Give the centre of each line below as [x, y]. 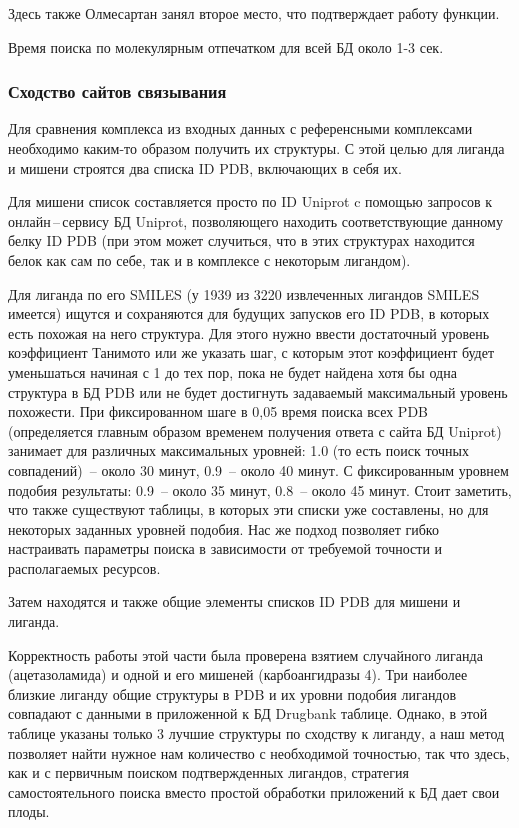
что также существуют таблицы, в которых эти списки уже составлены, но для [248, 509]
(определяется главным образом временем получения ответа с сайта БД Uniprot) [255, 430]
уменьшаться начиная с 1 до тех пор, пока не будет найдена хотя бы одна [232, 371]
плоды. [29, 811]
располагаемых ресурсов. [84, 567]
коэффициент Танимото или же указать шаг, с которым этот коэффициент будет [251, 352]
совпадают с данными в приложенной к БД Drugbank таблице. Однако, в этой [248, 713]
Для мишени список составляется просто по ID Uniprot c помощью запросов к [250, 201]
